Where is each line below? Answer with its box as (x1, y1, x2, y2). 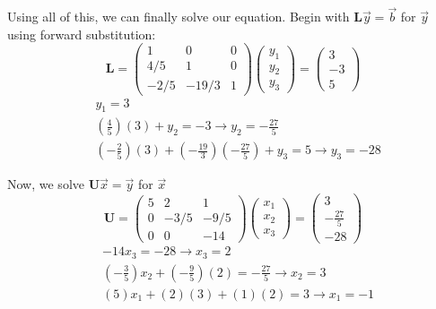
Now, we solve (7, 175, 84, 193)
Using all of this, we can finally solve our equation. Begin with (7, 7, 350, 26)
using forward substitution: (7, 24, 156, 43)
